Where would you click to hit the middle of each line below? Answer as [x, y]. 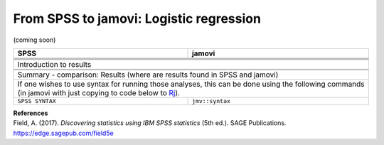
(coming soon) [34, 40]
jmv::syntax [211, 101]
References [31, 113]
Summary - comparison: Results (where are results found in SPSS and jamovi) [148, 75]
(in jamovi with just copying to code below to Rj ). [99, 92]
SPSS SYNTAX [37, 101]
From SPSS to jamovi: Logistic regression [137, 18]
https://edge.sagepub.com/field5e [63, 133]
